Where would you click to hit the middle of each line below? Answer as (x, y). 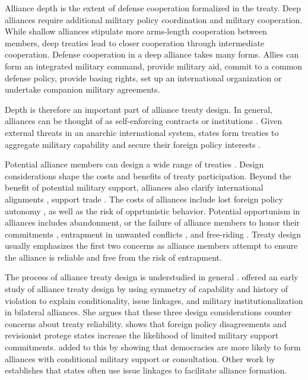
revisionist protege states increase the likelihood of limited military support (142, 335)
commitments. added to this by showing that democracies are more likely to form (153, 347)
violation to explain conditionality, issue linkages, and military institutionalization (154, 300)
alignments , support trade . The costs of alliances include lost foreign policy (144, 199)
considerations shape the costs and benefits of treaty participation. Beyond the (148, 175)
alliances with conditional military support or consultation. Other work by (140, 358)
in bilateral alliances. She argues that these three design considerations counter (148, 312)
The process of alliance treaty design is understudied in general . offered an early (152, 277)
